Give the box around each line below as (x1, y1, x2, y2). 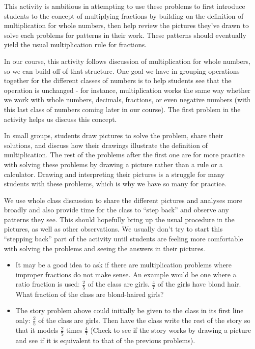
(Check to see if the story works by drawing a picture (90, 325, 251, 335)
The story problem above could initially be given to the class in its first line (15, 305, 244, 316)
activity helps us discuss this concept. (4, 114, 117, 124)
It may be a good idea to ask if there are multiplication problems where (15, 260, 232, 270)
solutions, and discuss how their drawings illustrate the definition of (4, 140, 208, 150)
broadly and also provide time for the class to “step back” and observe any (4, 204, 229, 215)
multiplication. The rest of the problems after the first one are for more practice (4, 149, 245, 160)
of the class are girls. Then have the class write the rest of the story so (38, 315, 251, 325)
